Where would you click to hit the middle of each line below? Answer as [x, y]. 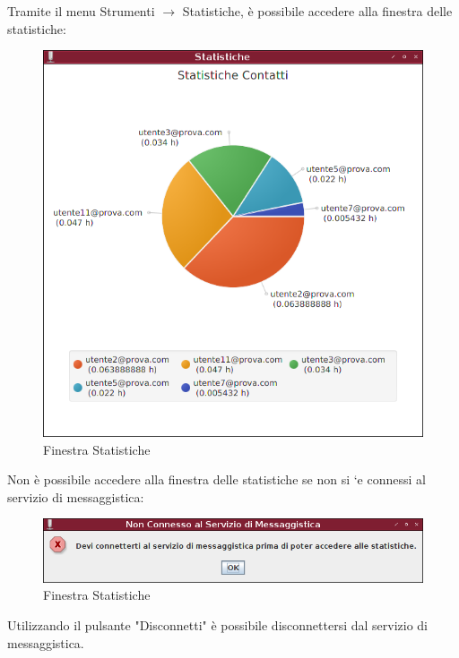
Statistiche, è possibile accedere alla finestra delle [317, 11]
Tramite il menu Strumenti [81, 11]
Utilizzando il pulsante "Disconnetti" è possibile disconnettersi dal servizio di [218, 624]
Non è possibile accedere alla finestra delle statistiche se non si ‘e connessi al [217, 479]
